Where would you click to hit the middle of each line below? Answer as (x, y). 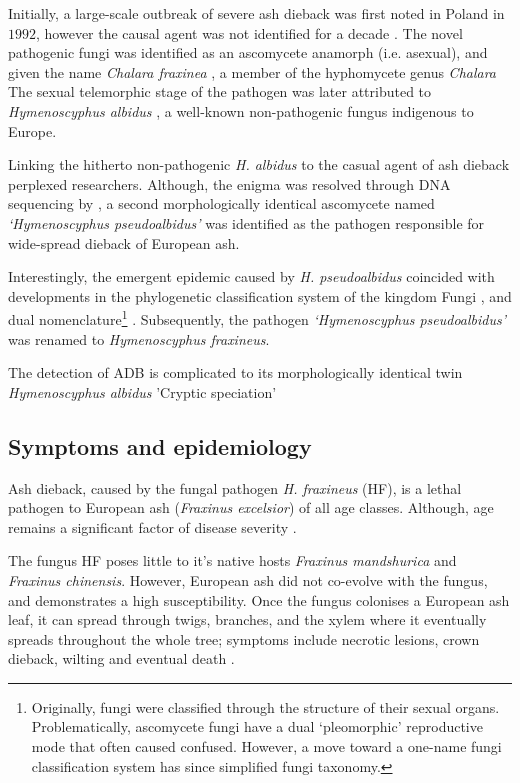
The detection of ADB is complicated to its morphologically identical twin (235, 372)
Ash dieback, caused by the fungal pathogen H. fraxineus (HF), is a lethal (235, 487)
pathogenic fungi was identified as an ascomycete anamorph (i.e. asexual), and (248, 52)
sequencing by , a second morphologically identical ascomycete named (221, 203)
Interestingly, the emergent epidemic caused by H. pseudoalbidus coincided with (251, 276)
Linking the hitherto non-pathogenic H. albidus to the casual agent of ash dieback (259, 164)
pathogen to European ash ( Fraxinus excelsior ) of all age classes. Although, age (251, 507)
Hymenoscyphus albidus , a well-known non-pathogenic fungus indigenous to (241, 110)
